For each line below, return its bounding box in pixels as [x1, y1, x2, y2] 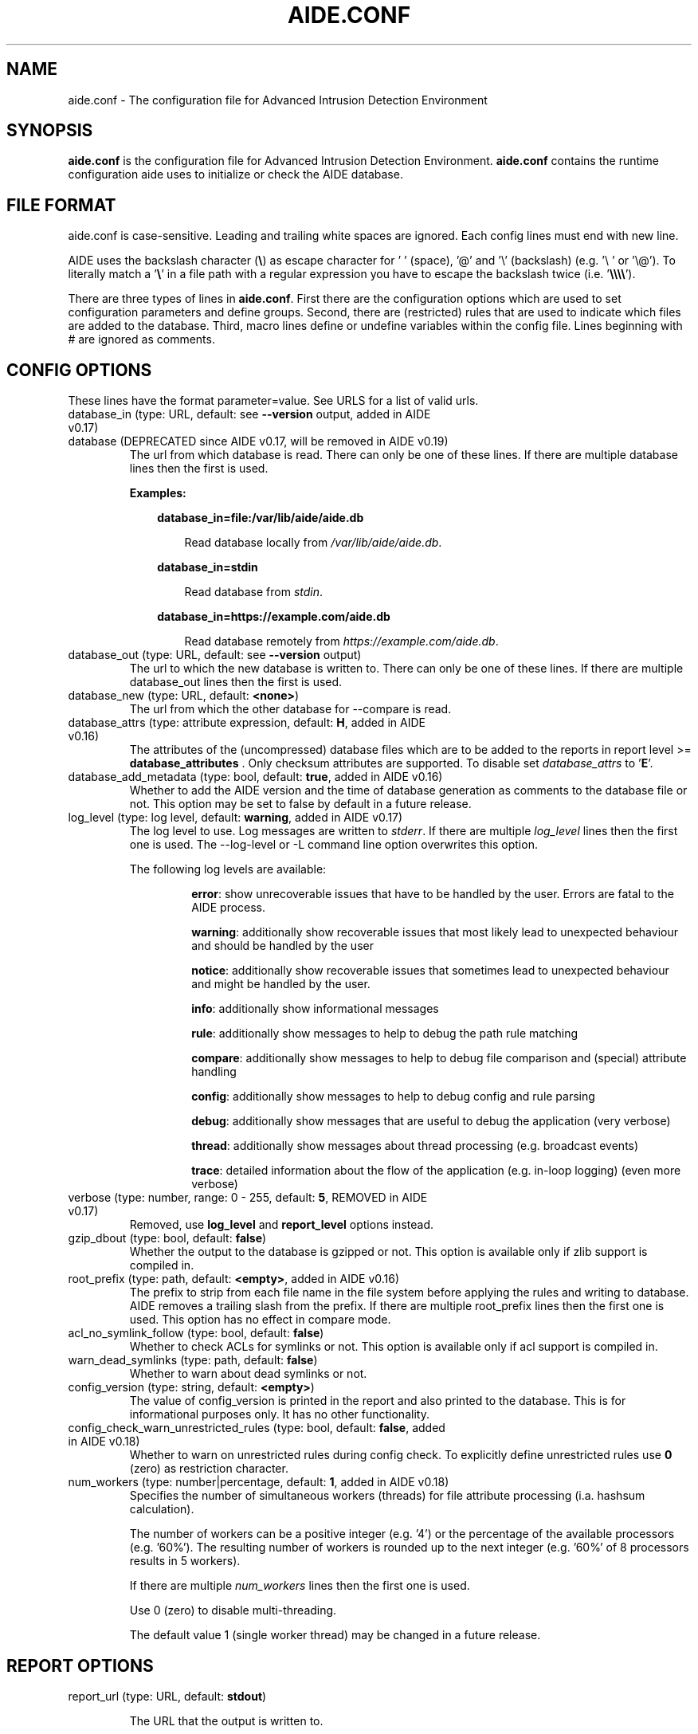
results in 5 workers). [129, 1554, 241, 1568]
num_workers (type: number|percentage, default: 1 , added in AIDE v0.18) [68, 1475, 449, 1489]
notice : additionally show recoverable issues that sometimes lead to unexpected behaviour [191, 963, 669, 978]
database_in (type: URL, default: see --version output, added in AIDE [68, 407, 431, 422]
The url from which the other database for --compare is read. [129, 702, 452, 716]
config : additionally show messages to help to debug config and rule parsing [191, 1089, 595, 1104]
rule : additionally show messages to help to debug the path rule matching [191, 1026, 578, 1041]
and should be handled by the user [191, 939, 374, 953]
